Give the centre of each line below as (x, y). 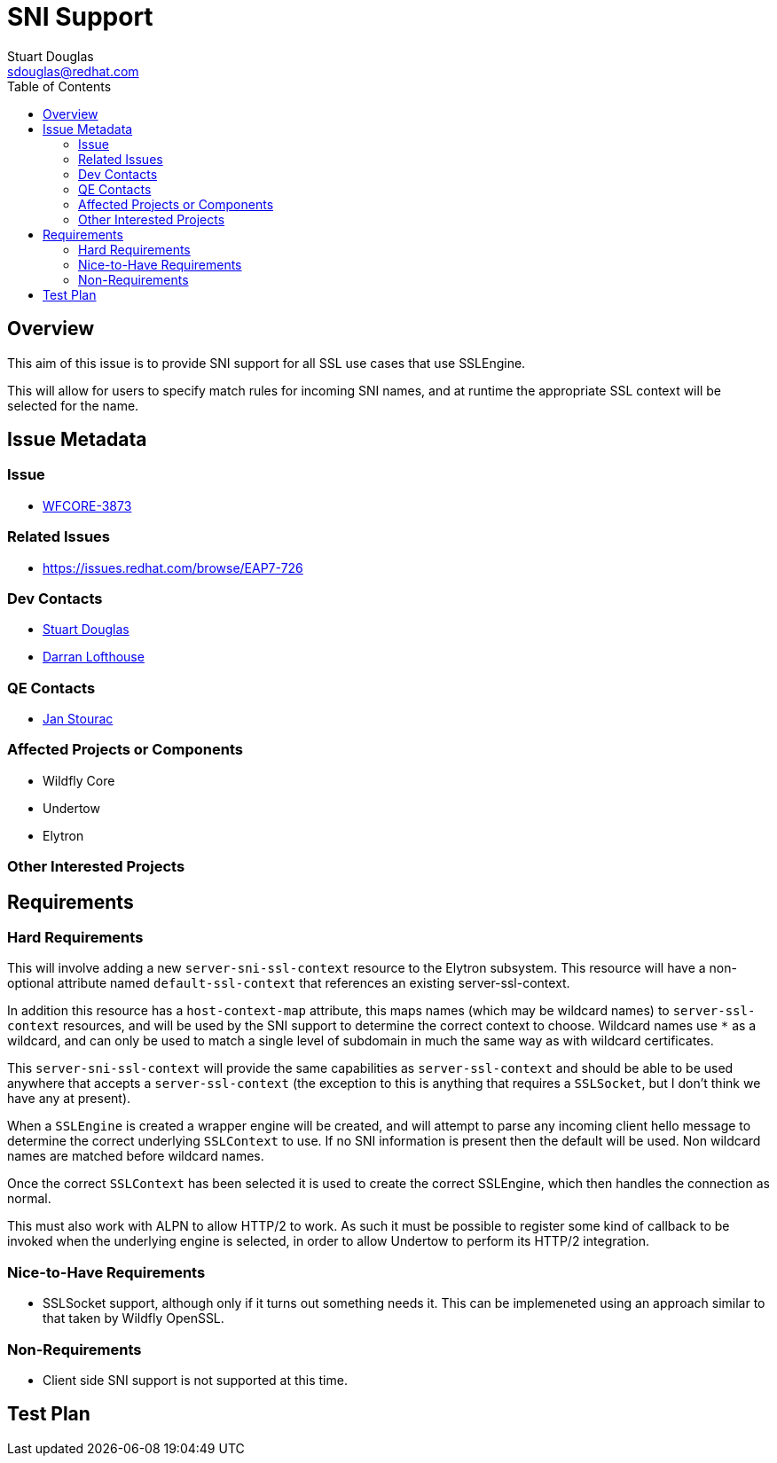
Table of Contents (59, 86)
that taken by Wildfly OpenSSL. (133, 1318)
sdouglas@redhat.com (73, 71)
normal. (29, 1199)
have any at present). (69, 1099)
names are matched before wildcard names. (136, 1156)
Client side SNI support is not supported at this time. (195, 1380)
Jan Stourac (78, 719)
